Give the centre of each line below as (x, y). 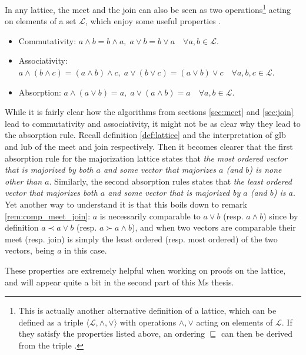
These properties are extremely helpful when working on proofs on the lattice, (145, 270)
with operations (148, 322)
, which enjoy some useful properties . (153, 21)
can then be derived (257, 333)
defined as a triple (51, 322)
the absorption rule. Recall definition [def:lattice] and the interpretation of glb (145, 135)
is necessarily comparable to (150, 216)
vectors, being (30, 250)
